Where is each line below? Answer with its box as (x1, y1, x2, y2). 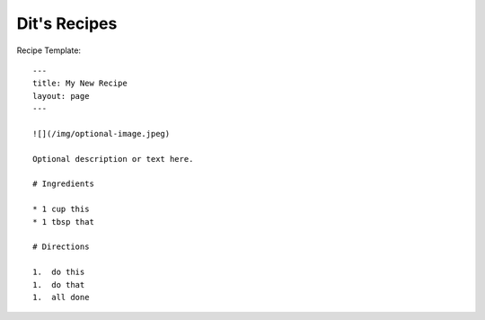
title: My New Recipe (32, 78, 128, 89)
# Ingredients (32, 179, 94, 189)
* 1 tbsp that (32, 217, 94, 227)
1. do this (32, 267, 85, 278)
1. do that (32, 280, 85, 289)
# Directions (32, 242, 90, 252)
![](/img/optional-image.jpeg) (32, 129, 171, 138)
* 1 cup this (32, 204, 90, 215)
